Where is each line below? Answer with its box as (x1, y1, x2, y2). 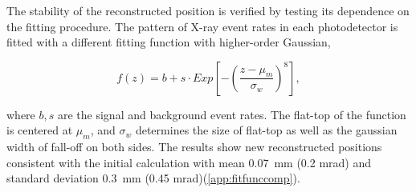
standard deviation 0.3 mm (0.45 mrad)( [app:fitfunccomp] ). (6, 170, 300, 186)
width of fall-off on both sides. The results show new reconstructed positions (6, 138, 382, 155)
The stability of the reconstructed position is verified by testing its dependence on (6, 2, 410, 18)
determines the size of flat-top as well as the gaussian (135, 122, 398, 138)
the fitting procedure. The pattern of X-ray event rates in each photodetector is (6, 18, 398, 34)
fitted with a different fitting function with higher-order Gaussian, (6, 34, 331, 50)
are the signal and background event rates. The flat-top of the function (57, 106, 406, 122)
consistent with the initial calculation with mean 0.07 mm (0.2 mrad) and (6, 154, 372, 170)
